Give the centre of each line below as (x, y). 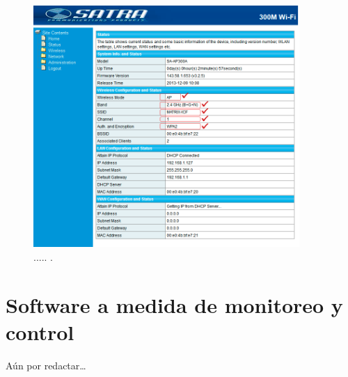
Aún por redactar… (46, 365)
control (40, 331)
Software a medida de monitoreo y (174, 304)
